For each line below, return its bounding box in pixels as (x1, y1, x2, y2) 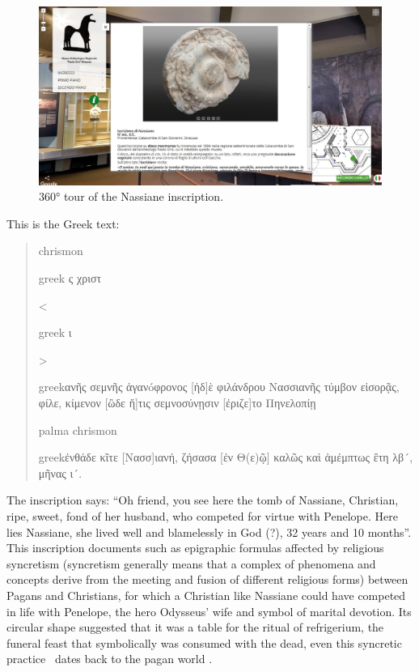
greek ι (38, 324, 72, 341)
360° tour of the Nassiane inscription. (39, 188, 224, 205)
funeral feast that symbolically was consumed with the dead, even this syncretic (6, 634, 402, 651)
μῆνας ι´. (38, 464, 83, 481)
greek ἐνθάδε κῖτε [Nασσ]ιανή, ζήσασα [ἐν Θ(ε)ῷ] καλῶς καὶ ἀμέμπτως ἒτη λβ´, (38, 449, 413, 466)
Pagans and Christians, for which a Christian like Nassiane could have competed (6, 586, 406, 603)
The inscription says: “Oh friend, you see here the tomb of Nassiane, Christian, (6, 491, 399, 508)
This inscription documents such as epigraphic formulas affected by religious (6, 539, 384, 556)
